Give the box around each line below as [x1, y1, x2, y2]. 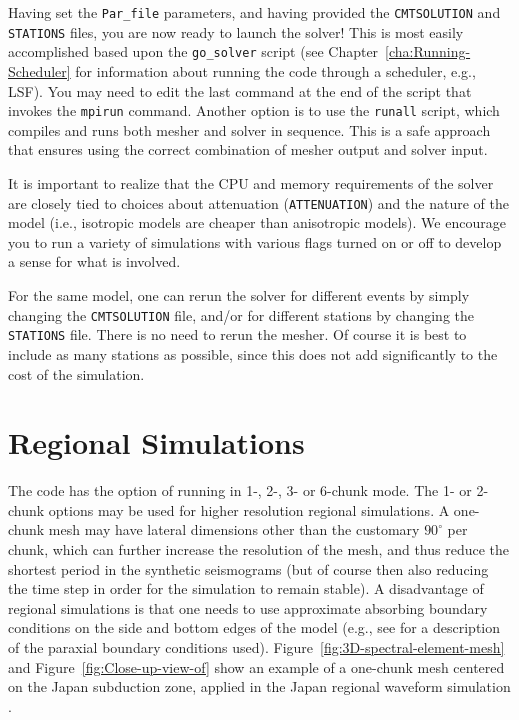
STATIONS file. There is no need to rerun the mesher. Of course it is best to [8, 324, 467, 345]
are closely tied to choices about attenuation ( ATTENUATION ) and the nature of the [8, 192, 509, 213]
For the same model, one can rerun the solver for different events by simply [8, 285, 470, 306]
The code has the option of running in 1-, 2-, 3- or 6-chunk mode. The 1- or [8, 480, 472, 501]
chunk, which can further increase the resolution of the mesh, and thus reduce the [8, 539, 510, 560]
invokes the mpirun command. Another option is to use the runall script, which [8, 100, 500, 121]
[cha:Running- [385, 41, 471, 62]
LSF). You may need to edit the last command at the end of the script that [8, 80, 472, 101]
